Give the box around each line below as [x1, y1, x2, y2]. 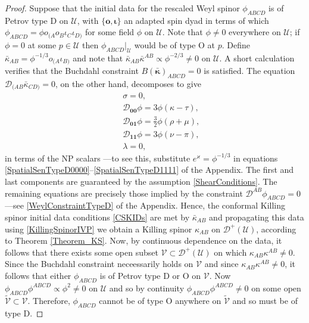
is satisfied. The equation [204, 64, 295, 77]
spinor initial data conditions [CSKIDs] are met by [5, 211, 190, 223]
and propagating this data [209, 211, 304, 223]
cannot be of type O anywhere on [99, 294, 221, 306]
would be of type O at [134, 38, 216, 51]
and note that [73, 51, 123, 64]
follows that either [5, 269, 71, 281]
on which [214, 246, 247, 258]
